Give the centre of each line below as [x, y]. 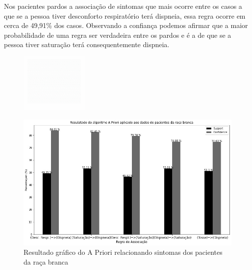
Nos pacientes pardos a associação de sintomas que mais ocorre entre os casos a [123, 6]
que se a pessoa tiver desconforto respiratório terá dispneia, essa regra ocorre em [125, 15]
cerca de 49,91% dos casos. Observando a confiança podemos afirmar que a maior [126, 25]
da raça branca [46, 261]
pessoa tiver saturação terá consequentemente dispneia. [87, 44]
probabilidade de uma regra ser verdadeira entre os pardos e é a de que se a [118, 35]
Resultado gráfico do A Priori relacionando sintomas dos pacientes [123, 252]
